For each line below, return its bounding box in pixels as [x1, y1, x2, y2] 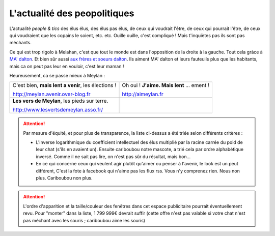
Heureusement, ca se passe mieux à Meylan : [9, 72, 105, 78]
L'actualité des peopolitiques [9, 8, 134, 19]
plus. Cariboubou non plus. [36, 175, 93, 181]
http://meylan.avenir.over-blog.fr [12, 91, 91, 98]
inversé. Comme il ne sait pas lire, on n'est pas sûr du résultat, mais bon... [36, 153, 191, 160]
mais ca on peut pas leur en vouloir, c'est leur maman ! [9, 63, 124, 69]
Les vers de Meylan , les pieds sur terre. [12, 97, 108, 104]
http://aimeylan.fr [122, 91, 164, 98]
